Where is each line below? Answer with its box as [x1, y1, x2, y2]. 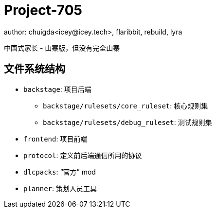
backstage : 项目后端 [23, 85, 91, 93]
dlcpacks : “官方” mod [23, 167, 96, 176]
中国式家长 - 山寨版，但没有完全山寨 [4, 43, 120, 52]
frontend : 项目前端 [23, 134, 88, 143]
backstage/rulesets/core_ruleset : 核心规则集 [43, 101, 208, 110]
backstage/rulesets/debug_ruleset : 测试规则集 [43, 118, 212, 126]
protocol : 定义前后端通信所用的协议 [23, 151, 142, 159]
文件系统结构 [4, 63, 65, 75]
